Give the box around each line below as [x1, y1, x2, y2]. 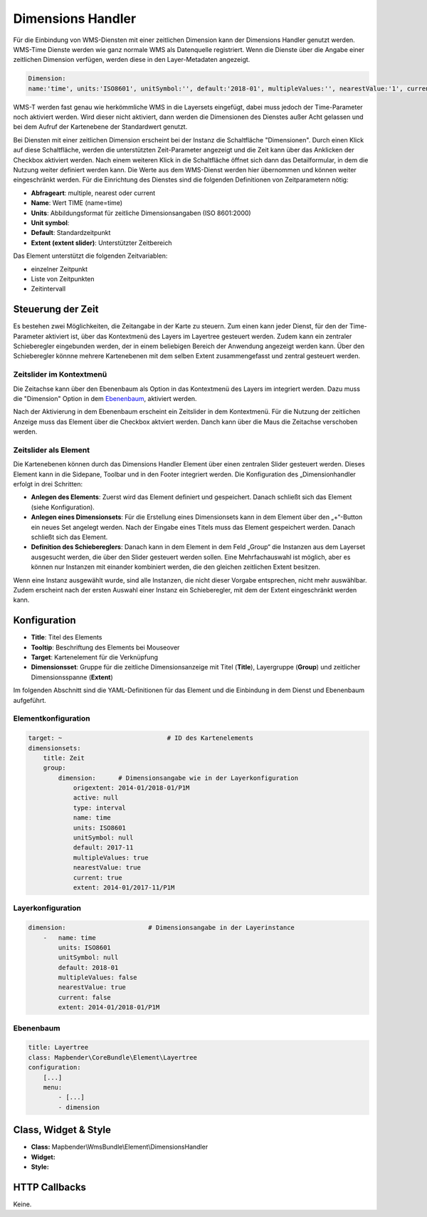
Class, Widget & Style [13, 1124, 112, 1136]
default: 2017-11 [73, 844, 134, 852]
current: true [73, 873, 122, 882]
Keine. [13, 1200, 32, 1208]
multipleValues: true [73, 853, 149, 862]
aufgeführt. [13, 696, 46, 704]
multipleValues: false [58, 973, 138, 982]
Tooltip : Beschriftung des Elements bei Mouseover [31, 643, 180, 652]
